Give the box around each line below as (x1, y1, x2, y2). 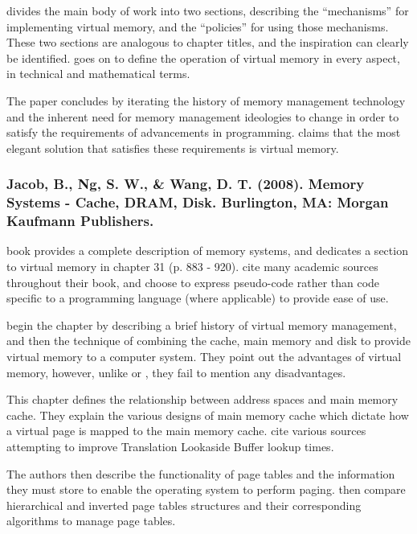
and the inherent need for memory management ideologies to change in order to (6, 108, 399, 125)
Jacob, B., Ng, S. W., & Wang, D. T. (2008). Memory (6, 174, 365, 194)
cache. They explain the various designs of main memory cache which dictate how (6, 406, 409, 423)
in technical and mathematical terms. (6, 65, 190, 82)
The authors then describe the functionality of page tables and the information (6, 465, 395, 482)
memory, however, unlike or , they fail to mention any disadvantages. (6, 364, 346, 380)
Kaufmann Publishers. (6, 211, 154, 231)
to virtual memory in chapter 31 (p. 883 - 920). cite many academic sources (6, 258, 378, 274)
